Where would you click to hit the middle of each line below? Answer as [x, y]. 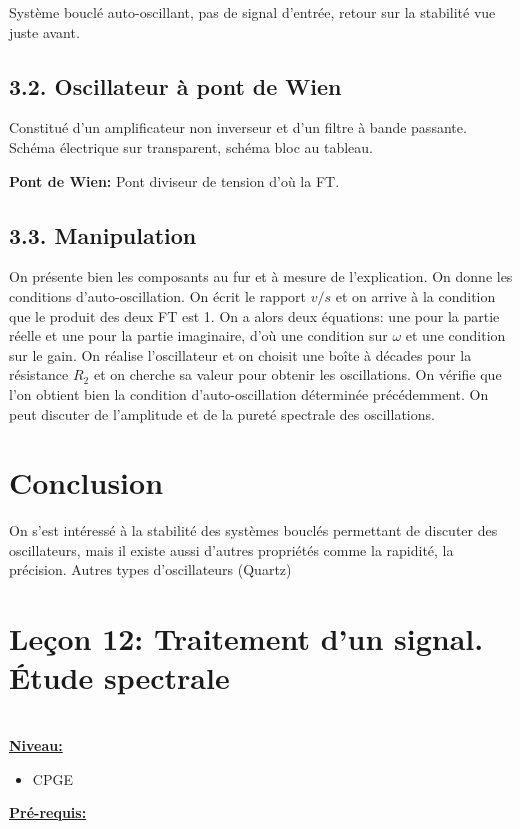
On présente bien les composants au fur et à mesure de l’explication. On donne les [261, 276]
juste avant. [44, 31]
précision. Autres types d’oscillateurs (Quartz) [150, 569]
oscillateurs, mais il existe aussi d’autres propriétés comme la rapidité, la [231, 549]
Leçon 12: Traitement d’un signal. [246, 638]
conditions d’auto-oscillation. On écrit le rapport [158, 295]
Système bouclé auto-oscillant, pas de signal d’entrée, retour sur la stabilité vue [252, 12]
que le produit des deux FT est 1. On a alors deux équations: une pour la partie [254, 315]
